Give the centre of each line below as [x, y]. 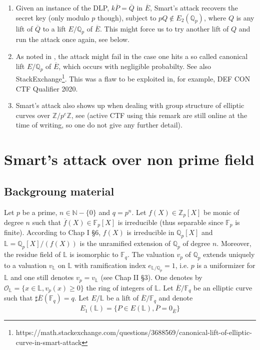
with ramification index [110, 265]
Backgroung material [59, 191]
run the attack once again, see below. [73, 39]
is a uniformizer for [226, 265]
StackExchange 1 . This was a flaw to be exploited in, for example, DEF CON [133, 78]
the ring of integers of [119, 287]
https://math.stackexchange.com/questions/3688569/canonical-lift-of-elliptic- [134, 332]
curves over [33, 115]
